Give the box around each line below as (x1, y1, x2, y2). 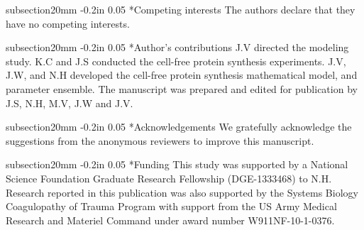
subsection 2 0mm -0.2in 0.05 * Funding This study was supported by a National (6, 157, 348, 172)
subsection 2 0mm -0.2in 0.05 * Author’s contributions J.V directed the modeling (6, 40, 349, 55)
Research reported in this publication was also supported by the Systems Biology (6, 185, 358, 199)
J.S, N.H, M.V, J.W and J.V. (6, 95, 133, 110)
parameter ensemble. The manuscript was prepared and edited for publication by (6, 81, 358, 96)
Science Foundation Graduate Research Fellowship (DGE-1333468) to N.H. (6, 170, 332, 185)
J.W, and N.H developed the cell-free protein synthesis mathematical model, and (6, 67, 358, 82)
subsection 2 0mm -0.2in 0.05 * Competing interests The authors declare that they (6, 2, 355, 16)
